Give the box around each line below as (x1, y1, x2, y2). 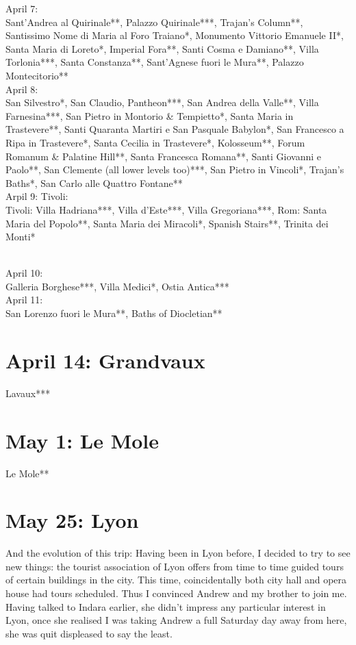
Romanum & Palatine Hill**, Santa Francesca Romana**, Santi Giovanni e (5, 149, 322, 163)
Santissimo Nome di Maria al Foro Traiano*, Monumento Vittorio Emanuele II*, (5, 28, 344, 42)
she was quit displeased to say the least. (5, 626, 173, 640)
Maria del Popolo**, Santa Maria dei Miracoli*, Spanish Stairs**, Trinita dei (5, 216, 329, 230)
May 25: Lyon (5, 506, 139, 534)
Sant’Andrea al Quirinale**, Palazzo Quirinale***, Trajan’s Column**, (5, 14, 303, 29)
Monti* (5, 229, 36, 244)
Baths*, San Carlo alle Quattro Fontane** (5, 175, 183, 190)
